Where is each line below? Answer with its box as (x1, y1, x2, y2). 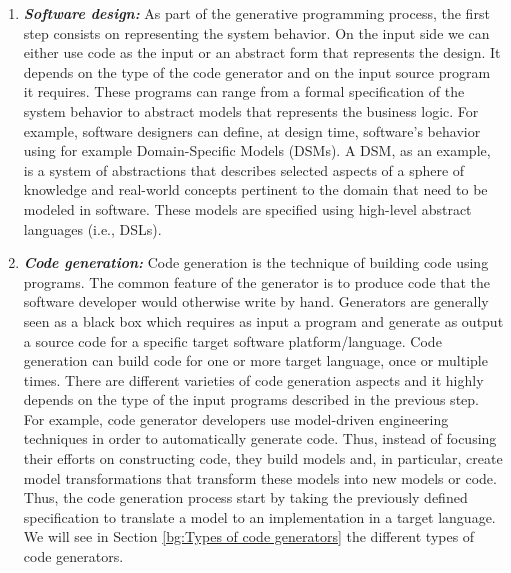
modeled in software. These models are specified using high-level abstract (23, 198, 472, 219)
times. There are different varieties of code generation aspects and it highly (23, 369, 484, 390)
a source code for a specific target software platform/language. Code (23, 330, 442, 351)
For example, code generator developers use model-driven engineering (23, 408, 449, 429)
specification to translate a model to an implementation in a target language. (23, 506, 496, 527)
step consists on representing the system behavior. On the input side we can (23, 22, 490, 43)
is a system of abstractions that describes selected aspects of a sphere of (23, 159, 465, 180)
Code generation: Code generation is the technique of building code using (23, 252, 489, 273)
